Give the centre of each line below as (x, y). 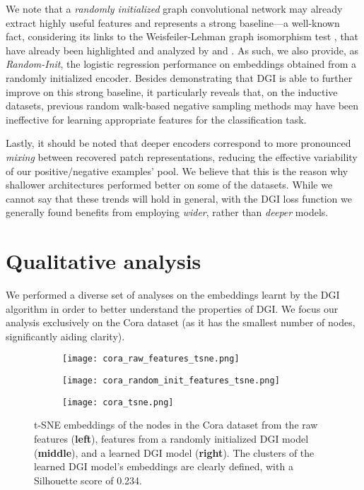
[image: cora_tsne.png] (118, 402)
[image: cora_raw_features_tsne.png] (151, 359)
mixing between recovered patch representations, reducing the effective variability (182, 156)
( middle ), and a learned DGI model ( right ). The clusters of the (174, 452)
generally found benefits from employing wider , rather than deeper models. (167, 212)
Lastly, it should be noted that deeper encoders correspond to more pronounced (178, 143)
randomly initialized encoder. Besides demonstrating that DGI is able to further (179, 77)
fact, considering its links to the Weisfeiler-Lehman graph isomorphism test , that (182, 36)
